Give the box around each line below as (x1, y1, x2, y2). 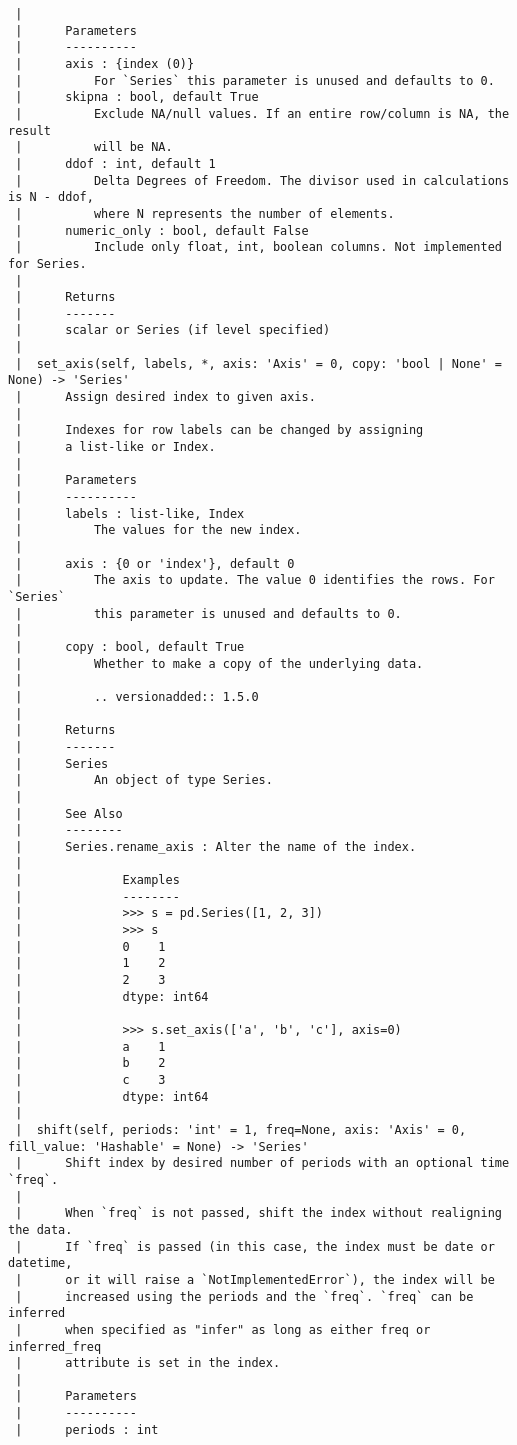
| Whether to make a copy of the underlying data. (15, 656, 424, 671)
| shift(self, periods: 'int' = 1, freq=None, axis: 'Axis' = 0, (15, 1122, 467, 1137)
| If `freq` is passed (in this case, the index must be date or (15, 1239, 495, 1254)
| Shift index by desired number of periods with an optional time (15, 1156, 510, 1171)
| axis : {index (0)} (15, 56, 195, 71)
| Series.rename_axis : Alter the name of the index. (15, 839, 417, 854)
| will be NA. (15, 140, 173, 155)
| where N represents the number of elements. (15, 206, 395, 221)
